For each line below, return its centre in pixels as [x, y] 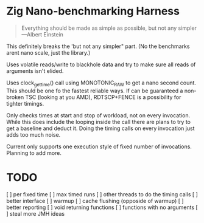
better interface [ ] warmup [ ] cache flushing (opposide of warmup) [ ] [95, 201]
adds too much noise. [33, 134]
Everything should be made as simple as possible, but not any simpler [109, 28]
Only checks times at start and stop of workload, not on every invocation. [98, 115]
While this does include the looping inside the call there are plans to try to [98, 122]
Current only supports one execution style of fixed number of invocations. [99, 146]
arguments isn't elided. [35, 70]
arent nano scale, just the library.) [48, 52]
